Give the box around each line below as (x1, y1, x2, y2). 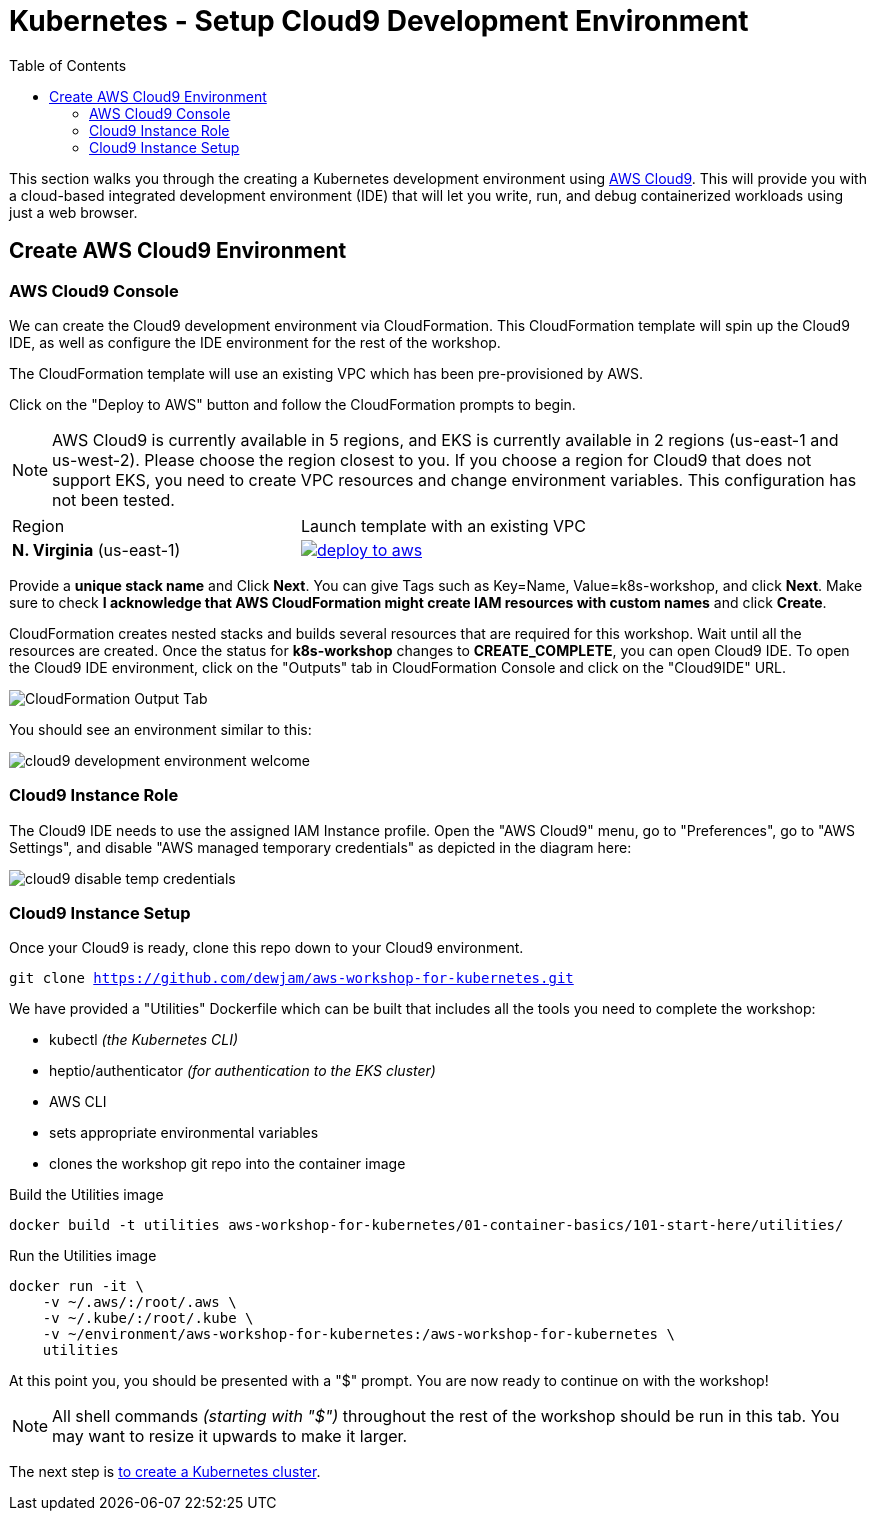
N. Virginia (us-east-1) (12, 539, 181, 560)
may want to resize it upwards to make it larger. (52, 1426, 408, 1447)
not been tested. (52, 489, 175, 510)
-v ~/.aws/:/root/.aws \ (42, 1294, 237, 1311)
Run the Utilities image (9, 1247, 157, 1265)
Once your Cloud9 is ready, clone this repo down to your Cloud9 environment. (9, 939, 524, 957)
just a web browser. (9, 203, 138, 221)
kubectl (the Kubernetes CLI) (49, 1031, 239, 1049)
